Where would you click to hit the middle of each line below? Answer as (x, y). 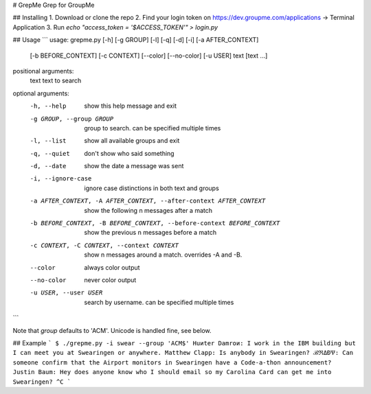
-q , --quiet (50, 153)
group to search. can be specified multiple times (153, 128)
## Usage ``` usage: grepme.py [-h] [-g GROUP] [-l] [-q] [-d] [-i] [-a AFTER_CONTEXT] (136, 40)
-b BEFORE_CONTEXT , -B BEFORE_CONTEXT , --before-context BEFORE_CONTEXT (155, 223)
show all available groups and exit (132, 141)
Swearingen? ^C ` (42, 382)
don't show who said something (129, 153)
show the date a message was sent (134, 166)
